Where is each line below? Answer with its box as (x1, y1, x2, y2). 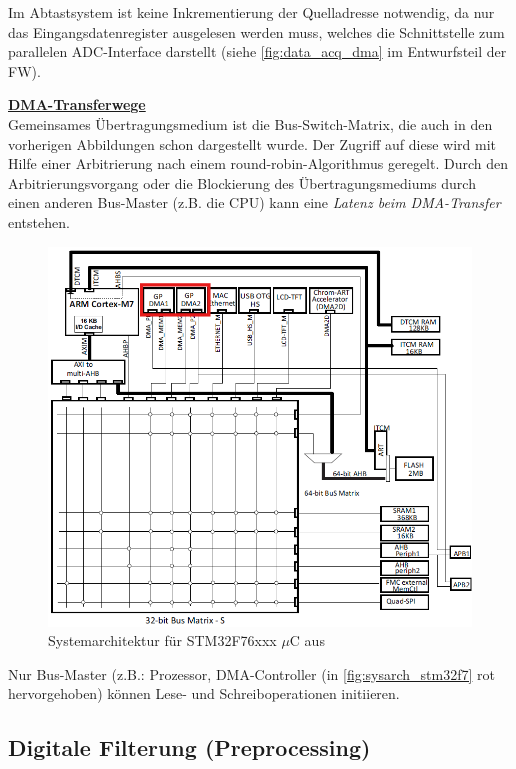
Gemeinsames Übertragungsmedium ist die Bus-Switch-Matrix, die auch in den (8, 113, 493, 134)
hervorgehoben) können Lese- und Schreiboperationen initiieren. (8, 683, 400, 704)
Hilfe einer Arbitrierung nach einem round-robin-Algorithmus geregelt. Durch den (8, 153, 509, 174)
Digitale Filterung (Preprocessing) (8, 732, 371, 763)
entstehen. (8, 211, 70, 232)
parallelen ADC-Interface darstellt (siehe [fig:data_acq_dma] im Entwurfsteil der (8, 41, 507, 62)
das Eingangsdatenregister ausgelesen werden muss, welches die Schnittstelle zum (8, 21, 505, 42)
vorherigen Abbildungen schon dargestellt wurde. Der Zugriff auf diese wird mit (8, 133, 497, 154)
